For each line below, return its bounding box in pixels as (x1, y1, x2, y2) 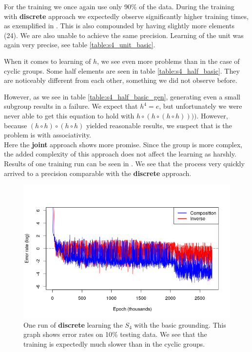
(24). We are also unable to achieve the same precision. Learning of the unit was (4, 30, 244, 40)
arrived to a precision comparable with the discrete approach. (4, 168, 192, 178)
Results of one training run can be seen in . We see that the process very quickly (4, 158, 245, 168)
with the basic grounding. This (134, 319, 226, 330)
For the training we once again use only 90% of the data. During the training (4, 1, 234, 11)
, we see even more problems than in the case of (97, 56, 240, 66)
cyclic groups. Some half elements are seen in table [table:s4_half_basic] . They (4, 65, 240, 76)
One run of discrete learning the (23, 319, 123, 330)
